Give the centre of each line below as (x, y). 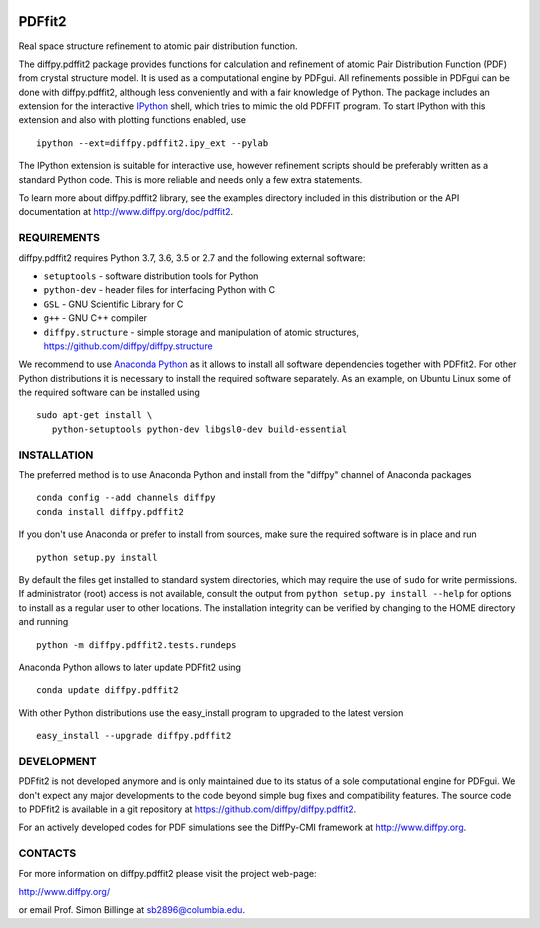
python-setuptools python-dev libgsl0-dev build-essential (199, 429)
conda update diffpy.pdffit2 (107, 690)
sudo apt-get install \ (94, 415)
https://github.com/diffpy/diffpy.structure (128, 346)
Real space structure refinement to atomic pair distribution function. (158, 46)
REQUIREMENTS (59, 238)
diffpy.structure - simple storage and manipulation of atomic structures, (201, 332)
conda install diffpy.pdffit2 (110, 511)
